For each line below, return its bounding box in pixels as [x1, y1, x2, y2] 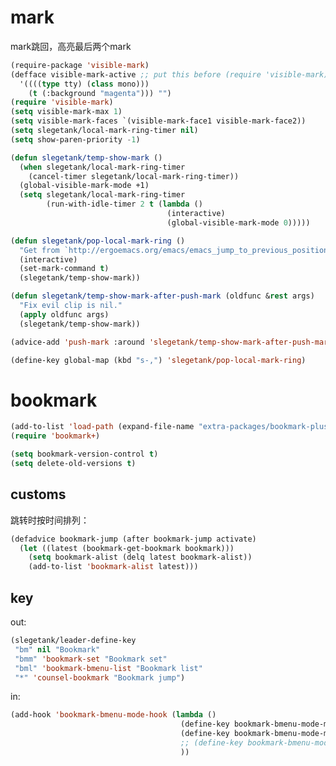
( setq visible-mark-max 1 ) [10, 107, 123, 117]
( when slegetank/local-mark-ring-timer [19, 162, 186, 172]
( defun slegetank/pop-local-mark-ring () [10, 236, 186, 246]
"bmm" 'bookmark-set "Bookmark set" [14, 654, 168, 664]
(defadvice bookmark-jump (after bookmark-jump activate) [10, 534, 257, 544]
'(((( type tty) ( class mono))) [19, 79, 150, 89]
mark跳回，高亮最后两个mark [10, 40, 132, 52]
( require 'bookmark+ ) [10, 431, 101, 441]
